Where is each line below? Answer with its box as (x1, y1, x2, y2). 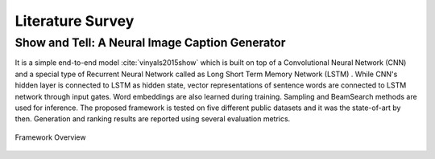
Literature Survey (14, 12, 135, 30)
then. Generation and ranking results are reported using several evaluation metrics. (14, 114, 291, 124)
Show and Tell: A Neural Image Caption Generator (14, 35, 286, 50)
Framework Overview (14, 132, 86, 142)
